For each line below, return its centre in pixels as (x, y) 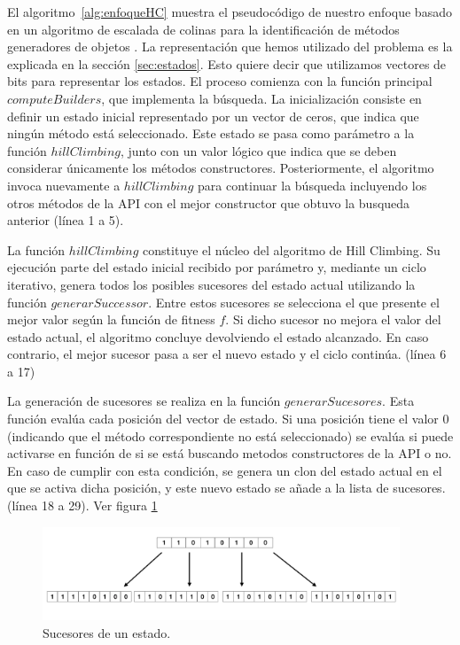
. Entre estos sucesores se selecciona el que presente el (294, 302)
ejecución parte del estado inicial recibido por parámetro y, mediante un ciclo (217, 267)
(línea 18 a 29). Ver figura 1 (82, 505)
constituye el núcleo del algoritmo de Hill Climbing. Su (292, 249)
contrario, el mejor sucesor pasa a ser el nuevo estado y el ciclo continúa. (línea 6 (227, 354)
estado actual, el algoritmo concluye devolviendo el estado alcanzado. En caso (218, 336)
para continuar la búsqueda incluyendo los (312, 185)
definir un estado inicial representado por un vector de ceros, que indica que (213, 116)
